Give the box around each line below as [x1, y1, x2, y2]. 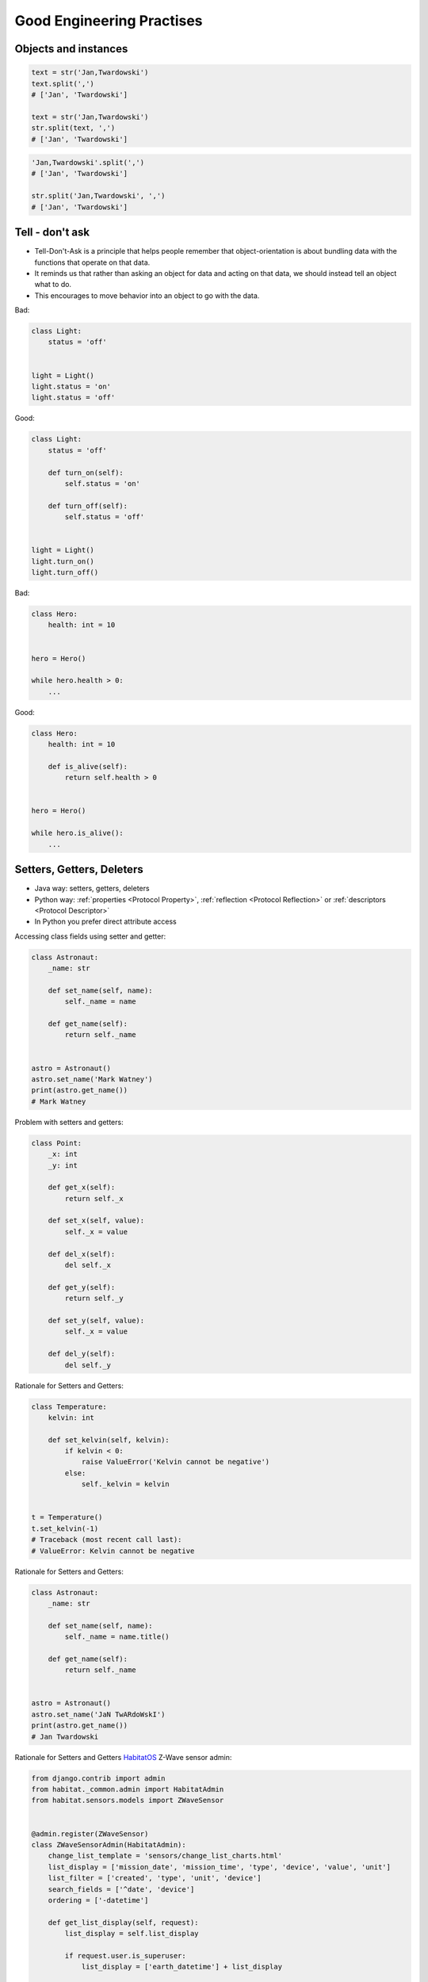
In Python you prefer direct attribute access [34, 916, 178, 927]
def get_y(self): [48, 1283, 116, 1291]
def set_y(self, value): [48, 1316, 145, 1325]
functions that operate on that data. [34, 258, 151, 267]
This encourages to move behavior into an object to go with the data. [34, 290, 260, 300]
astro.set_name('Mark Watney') [31, 1075, 154, 1084]
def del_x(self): [48, 1249, 116, 1258]
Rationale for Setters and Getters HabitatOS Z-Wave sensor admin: [14, 1752, 232, 1762]
